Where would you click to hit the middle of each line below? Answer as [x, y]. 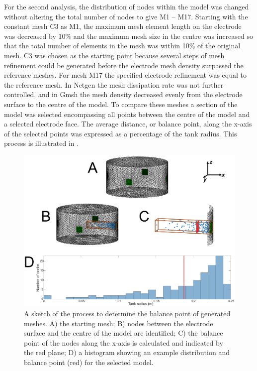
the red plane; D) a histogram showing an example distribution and [127, 352]
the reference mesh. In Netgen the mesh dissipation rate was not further [114, 84]
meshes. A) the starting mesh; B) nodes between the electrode [119, 323]
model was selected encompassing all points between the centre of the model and [127, 114]
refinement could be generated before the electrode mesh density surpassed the [124, 65]
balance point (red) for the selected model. [89, 362]
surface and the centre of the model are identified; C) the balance [124, 333]
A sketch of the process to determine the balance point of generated [127, 313]
